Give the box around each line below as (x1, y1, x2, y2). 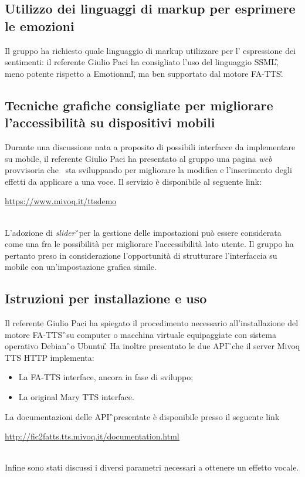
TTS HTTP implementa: (5, 351, 94, 363)
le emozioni (5, 16, 74, 35)
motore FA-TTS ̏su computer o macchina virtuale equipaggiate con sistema (5, 328, 276, 340)
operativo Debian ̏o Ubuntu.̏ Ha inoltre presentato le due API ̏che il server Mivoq (5, 340, 300, 352)
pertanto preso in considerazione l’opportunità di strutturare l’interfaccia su (5, 249, 277, 261)
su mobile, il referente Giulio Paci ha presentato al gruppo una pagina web (5, 152, 272, 164)
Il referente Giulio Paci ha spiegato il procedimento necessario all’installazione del (5, 317, 299, 329)
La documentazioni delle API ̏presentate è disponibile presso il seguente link (5, 410, 280, 422)
